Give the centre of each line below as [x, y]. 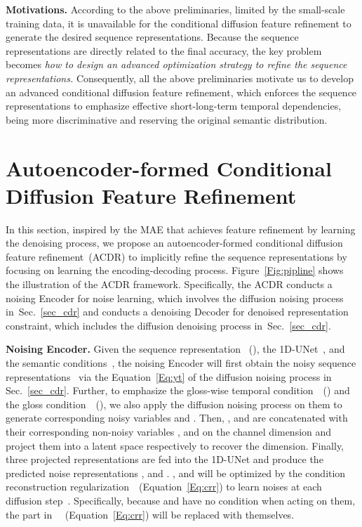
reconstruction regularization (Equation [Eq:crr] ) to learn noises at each [164, 487]
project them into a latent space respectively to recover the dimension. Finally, [175, 445]
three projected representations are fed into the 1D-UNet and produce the [165, 459]
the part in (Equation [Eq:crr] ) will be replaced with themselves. [150, 514]
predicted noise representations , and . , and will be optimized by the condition [176, 473]
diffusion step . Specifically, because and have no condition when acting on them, [181, 500]
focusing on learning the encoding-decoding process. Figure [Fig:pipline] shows [175, 270]
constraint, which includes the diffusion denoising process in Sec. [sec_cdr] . [168, 325]
